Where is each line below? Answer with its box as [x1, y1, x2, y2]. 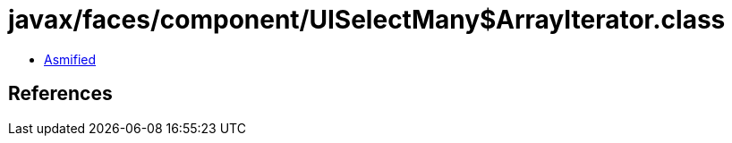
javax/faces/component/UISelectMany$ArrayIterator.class [8, 4, 726, 35]
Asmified [44, 51, 97, 67]
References [8, 82, 113, 105]
